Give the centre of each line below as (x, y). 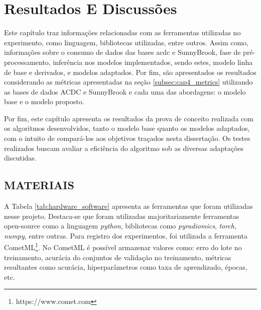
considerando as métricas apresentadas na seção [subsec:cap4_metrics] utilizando (128, 82)
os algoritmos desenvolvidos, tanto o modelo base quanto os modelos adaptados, (127, 128)
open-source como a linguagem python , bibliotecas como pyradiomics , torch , (120, 226)
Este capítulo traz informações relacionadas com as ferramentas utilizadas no (122, 32)
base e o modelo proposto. (44, 101)
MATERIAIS (39, 185)
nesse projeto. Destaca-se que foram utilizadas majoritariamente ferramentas (122, 216)
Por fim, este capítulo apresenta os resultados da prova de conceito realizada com (129, 118)
